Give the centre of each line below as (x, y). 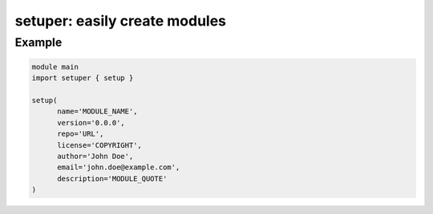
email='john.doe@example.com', (119, 167)
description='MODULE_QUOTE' (112, 178)
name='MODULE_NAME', (97, 111)
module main (55, 67)
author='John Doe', (95, 156)
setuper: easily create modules (121, 21)
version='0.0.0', (91, 123)
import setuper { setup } (83, 78)
